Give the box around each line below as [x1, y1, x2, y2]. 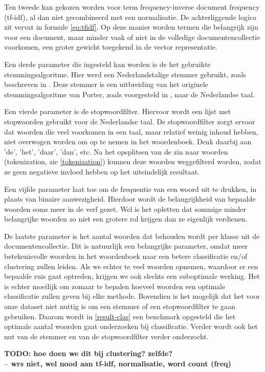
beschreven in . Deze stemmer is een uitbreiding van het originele [4, 79, 208, 90]
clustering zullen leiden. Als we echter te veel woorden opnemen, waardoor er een [4, 260, 258, 271]
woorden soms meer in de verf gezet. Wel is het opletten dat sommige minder [4, 203, 246, 214]
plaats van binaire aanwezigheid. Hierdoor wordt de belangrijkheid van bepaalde [4, 193, 256, 204]
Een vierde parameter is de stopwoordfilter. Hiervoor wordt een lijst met [4, 106, 231, 117]
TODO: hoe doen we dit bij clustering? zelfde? [4, 348, 172, 359]
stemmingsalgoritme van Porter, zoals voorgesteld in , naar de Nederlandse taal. [4, 89, 255, 99]
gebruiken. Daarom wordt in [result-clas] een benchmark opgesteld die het [4, 311, 236, 321]
